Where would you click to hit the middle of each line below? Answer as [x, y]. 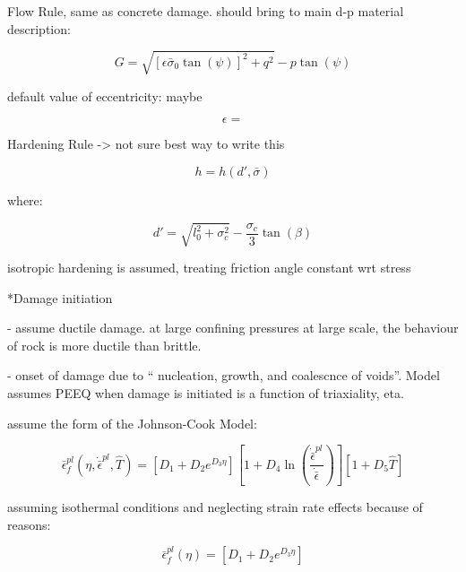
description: [39, 28]
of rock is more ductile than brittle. [104, 345]
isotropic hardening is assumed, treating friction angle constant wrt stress [209, 268]
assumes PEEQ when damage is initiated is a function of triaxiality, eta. [206, 393]
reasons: [29, 524]
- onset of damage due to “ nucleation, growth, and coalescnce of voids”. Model [224, 375]
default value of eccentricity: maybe [105, 95]
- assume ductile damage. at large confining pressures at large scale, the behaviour [233, 328]
